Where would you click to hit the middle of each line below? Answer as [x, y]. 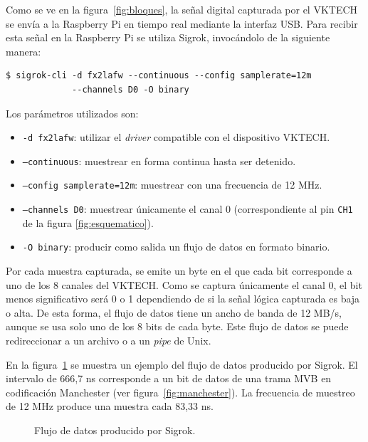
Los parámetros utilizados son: [72, 113]
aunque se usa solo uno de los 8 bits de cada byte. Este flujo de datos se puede [177, 326]
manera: [23, 51]
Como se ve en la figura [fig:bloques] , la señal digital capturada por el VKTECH [182, 9]
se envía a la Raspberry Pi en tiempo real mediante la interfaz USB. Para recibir [182, 23]
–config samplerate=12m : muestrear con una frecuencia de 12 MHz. [172, 185]
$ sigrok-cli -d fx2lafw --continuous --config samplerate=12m [159, 76]
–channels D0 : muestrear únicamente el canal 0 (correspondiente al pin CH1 [188, 209]
